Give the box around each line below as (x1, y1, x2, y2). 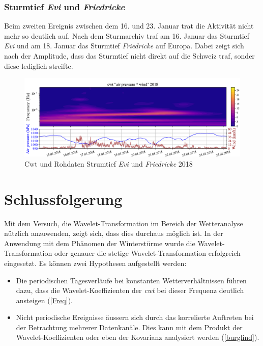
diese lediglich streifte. (4, 60, 73, 71)
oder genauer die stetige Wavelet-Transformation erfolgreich (54, 248, 241, 258)
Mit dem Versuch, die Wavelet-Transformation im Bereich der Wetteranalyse (4, 218, 243, 228)
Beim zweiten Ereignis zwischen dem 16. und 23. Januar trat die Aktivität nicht (4, 20, 254, 31)
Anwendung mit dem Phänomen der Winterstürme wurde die (4, 237, 195, 248)
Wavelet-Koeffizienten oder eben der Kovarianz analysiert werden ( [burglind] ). (16, 332, 259, 342)
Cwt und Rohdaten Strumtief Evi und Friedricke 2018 (24, 158, 193, 169)
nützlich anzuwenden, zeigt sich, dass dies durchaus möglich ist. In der (4, 228, 223, 238)
